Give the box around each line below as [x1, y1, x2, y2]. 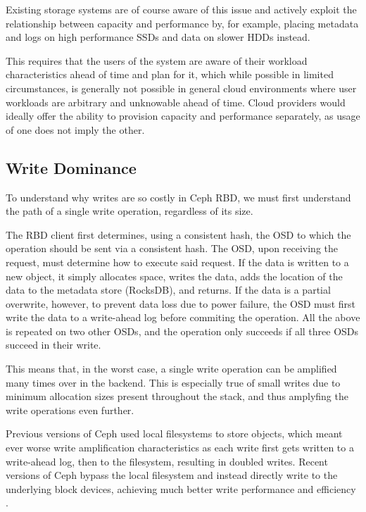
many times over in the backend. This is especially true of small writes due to [6, 375, 341, 389]
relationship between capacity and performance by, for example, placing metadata [6, 15, 359, 30]
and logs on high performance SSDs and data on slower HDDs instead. [6, 30, 310, 44]
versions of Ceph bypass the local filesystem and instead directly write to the [6, 468, 338, 482]
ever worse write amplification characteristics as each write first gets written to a [6, 440, 354, 455]
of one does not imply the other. [6, 122, 145, 137]
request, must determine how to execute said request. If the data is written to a [6, 254, 349, 269]
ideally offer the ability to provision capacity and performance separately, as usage [6, 108, 360, 123]
